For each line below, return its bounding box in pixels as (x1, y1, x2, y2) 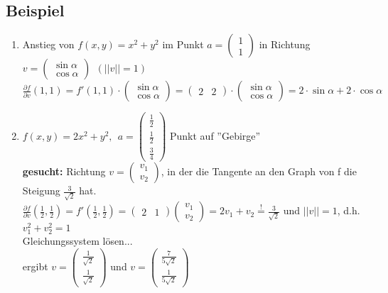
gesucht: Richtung (22, 164, 106, 179)
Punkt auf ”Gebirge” (170, 128, 261, 143)
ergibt (22, 258, 48, 273)
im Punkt (162, 37, 204, 52)
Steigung (22, 183, 60, 198)
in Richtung (259, 37, 311, 52)
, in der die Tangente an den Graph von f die (161, 164, 357, 179)
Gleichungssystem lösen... (22, 233, 133, 248)
